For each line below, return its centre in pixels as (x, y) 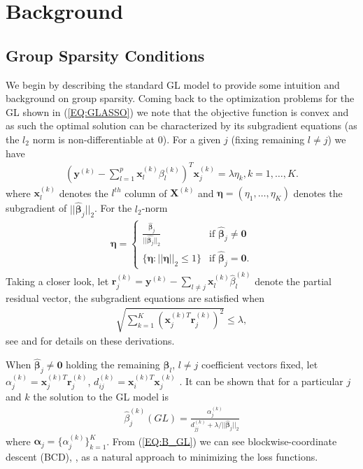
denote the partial (293, 281)
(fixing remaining (268, 139)
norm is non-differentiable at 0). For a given (127, 139)
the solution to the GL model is (101, 397)
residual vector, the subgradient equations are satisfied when (135, 298)
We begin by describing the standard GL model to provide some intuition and (173, 84)
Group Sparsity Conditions (105, 55)
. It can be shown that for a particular (261, 381)
